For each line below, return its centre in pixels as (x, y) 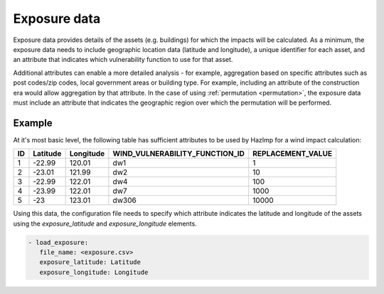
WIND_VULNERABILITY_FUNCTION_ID (179, 154)
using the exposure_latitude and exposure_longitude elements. (105, 224)
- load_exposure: (58, 242)
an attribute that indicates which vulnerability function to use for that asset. (123, 60)
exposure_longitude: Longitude (94, 272)
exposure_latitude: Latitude (90, 262)
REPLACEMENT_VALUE (293, 154)
